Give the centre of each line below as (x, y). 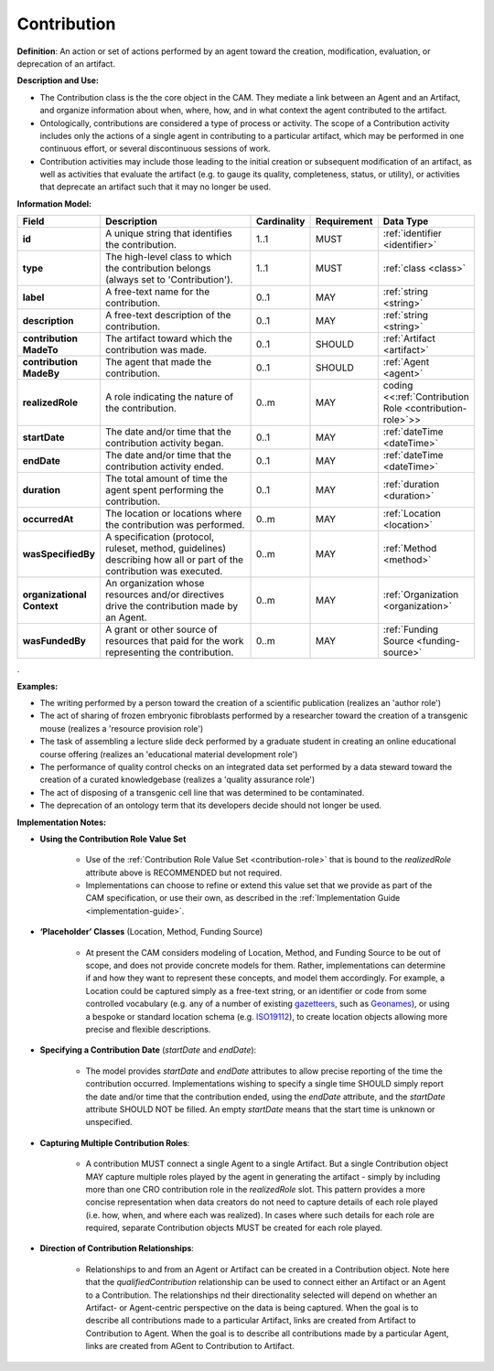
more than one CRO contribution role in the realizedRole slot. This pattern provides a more (255, 1189)
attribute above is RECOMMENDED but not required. (184, 873)
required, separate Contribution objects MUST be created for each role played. (234, 1228)
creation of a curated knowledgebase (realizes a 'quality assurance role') (177, 780)
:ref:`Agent (406, 362)
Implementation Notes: (62, 822)
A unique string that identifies (169, 233)
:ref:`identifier (413, 233)
